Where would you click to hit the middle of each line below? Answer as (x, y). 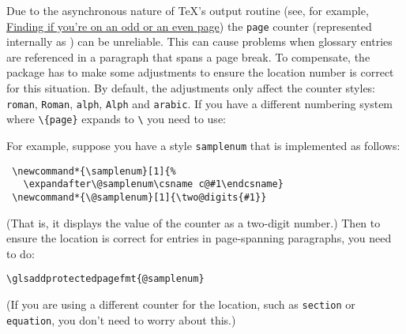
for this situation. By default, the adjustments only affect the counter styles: (191, 88)
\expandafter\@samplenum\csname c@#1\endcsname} (153, 184)
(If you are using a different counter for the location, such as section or (181, 304)
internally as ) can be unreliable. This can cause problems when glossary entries (199, 41)
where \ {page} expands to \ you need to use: (116, 119)
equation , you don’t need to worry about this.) (121, 319)
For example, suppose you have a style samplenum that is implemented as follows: (203, 145)
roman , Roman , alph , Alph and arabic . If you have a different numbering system (200, 103)
